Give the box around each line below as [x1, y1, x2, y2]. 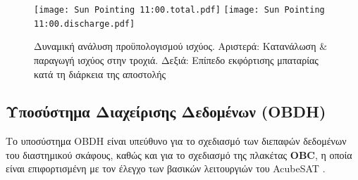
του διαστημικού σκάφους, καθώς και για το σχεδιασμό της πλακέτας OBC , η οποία [6, 147, 352, 162]
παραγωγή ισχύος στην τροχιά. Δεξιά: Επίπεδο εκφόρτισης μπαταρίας [34, 52, 319, 67]
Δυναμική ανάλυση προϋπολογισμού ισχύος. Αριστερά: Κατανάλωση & [34, 39, 328, 53]
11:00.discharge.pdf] [34, 18, 135, 29]
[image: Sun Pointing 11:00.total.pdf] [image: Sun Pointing [34, 5, 325, 15]
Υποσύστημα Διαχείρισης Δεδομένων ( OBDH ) [6, 101, 326, 122]
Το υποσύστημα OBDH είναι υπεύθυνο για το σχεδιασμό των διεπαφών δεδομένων [6, 134, 347, 148]
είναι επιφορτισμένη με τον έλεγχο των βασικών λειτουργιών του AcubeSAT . [6, 161, 326, 176]
